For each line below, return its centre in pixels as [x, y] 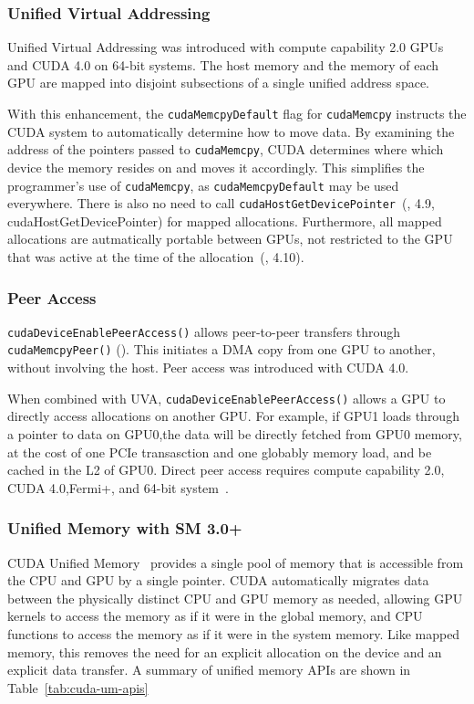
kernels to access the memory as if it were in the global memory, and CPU [215, 616]
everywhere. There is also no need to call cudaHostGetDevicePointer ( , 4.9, [221, 203]
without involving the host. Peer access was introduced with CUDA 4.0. [208, 368]
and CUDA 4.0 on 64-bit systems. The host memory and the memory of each [223, 64]
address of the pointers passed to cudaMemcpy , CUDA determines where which [226, 149]
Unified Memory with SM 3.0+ [125, 528]
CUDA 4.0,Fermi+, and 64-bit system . [118, 487]
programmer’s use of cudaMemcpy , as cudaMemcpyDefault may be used [203, 185]
